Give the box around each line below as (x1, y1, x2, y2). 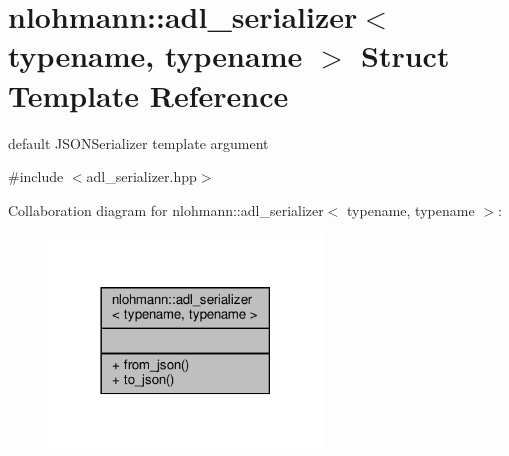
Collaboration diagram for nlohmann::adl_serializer (8, 199, 324, 220)
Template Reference (8, 74, 289, 115)
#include (8, 166, 64, 187)
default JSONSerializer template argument (8, 132, 269, 153)
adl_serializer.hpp (86, 166, 197, 187)
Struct (361, 35, 450, 76)
